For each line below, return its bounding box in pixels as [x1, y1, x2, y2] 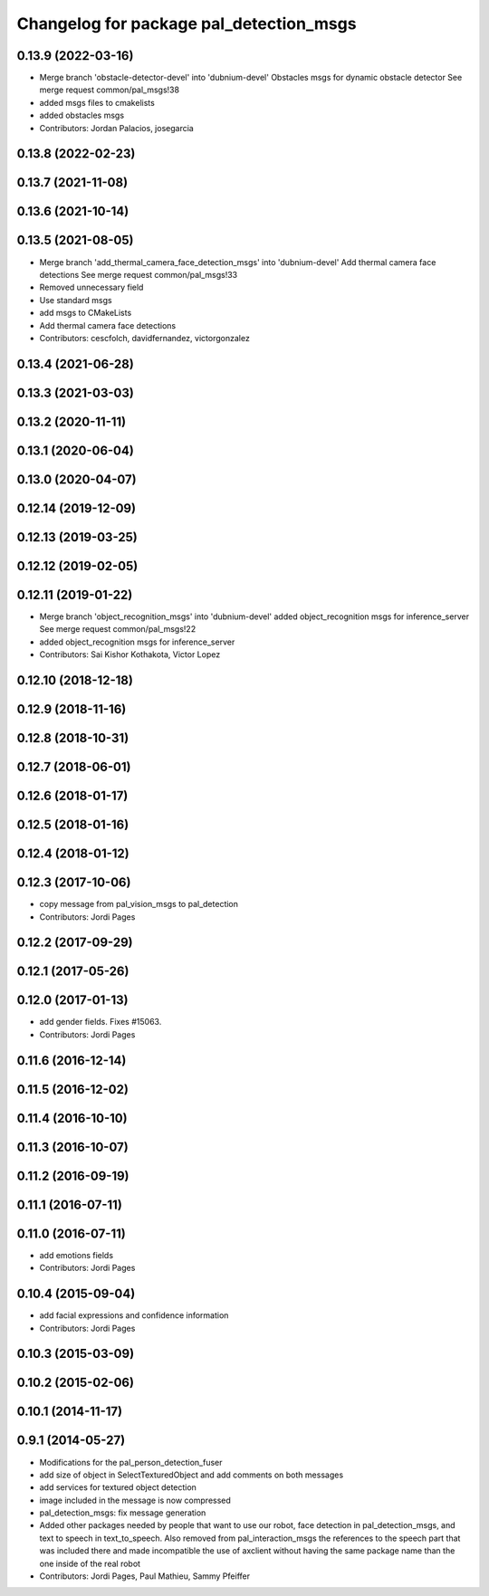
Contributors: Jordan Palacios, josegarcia [39, 122, 194, 133]
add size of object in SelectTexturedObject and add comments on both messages [39, 1469, 344, 1480]
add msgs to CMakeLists [39, 308, 132, 319]
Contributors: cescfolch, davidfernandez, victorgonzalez [39, 332, 251, 343]
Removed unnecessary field [39, 282, 144, 293]
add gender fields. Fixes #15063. [39, 1017, 162, 1027]
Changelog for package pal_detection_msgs [16, 14, 357, 33]
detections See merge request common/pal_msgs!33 [39, 269, 238, 280]
